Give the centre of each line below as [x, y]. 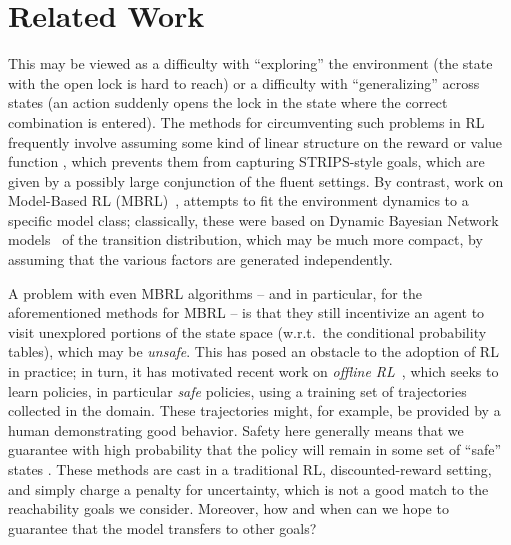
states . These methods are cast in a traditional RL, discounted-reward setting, [250, 469]
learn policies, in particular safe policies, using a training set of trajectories [237, 390]
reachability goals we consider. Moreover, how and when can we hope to [228, 508]
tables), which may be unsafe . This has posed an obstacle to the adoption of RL [253, 351]
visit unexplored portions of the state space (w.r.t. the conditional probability [247, 331]
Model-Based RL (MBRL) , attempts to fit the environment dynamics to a [238, 200]
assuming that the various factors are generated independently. [200, 259]
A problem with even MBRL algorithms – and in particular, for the [215, 292]
